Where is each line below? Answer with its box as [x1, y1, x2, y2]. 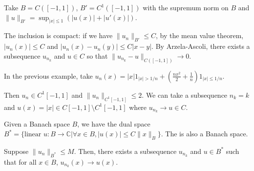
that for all [4, 156, 37, 167]
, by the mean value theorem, [155, 30, 244, 41]
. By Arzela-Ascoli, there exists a [151, 41, 250, 51]
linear [24, 131, 42, 138]
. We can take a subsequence [142, 89, 228, 100]
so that [86, 50, 108, 61]
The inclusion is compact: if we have [4, 30, 113, 41]
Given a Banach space [4, 119, 70, 129]
